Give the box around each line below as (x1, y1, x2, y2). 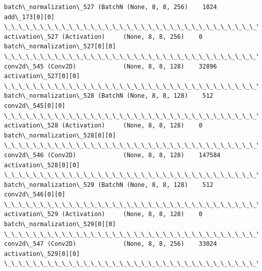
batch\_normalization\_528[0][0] (4, 131, 116, 139)
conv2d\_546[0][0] (4, 191, 65, 198)
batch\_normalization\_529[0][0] (4, 221, 116, 228)
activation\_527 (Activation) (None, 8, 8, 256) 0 (4, 33, 203, 40)
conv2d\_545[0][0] (4, 102, 65, 109)
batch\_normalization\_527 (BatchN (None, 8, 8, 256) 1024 (4, 4, 217, 11)
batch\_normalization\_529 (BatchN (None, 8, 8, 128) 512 (4, 181, 214, 188)
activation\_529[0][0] (4, 250, 80, 257)
